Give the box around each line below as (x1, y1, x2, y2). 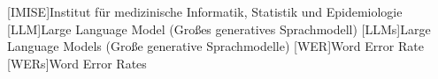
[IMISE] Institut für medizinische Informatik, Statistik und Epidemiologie (7, 3, 403, 20)
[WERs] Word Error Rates (7, 54, 147, 72)
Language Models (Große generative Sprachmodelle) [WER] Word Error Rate (7, 37, 424, 55)
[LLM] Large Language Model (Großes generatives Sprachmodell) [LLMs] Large (7, 19, 431, 38)
